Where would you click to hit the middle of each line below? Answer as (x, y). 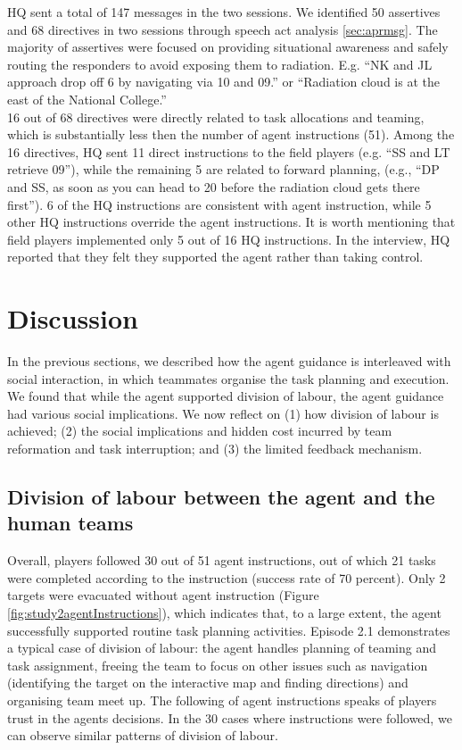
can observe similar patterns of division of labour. (143, 735)
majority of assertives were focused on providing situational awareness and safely (228, 47)
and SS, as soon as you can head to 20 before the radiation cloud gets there (214, 186)
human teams (70, 523)
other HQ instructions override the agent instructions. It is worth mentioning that (231, 222)
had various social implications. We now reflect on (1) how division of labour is (223, 413)
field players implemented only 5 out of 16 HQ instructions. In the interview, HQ (229, 239)
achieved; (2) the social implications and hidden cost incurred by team (200, 431)
